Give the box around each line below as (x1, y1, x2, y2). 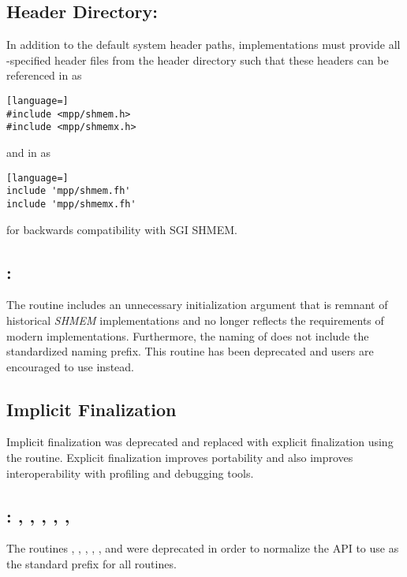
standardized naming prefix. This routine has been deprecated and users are (6, 343, 374, 359)
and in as (6, 143, 51, 160)
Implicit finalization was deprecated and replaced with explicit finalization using (6, 434, 394, 450)
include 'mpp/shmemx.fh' (6, 198, 136, 210)
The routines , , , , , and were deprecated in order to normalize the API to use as (6, 540, 399, 557)
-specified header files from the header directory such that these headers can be (6, 51, 389, 68)
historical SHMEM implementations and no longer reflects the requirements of (6, 311, 384, 328)
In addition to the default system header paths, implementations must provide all (6, 36, 401, 53)
